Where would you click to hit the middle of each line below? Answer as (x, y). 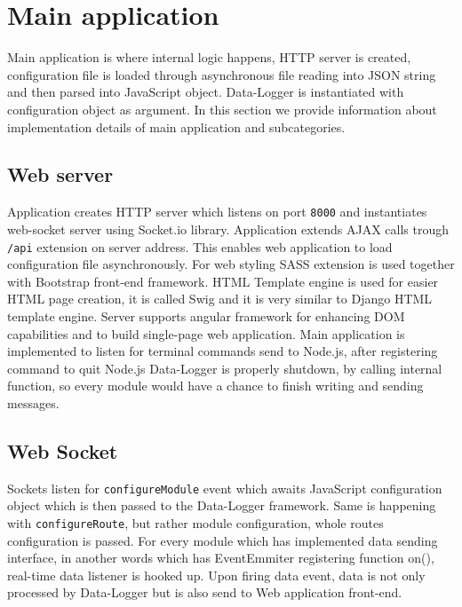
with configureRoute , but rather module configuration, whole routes (195, 523)
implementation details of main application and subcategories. (176, 126)
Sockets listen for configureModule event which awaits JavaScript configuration (225, 488)
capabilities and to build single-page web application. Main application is (206, 333)
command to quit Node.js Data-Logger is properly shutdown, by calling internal (225, 368)
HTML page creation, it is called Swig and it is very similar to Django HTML (220, 299)
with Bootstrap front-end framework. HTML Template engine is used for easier (223, 281)
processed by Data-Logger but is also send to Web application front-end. (205, 592)
